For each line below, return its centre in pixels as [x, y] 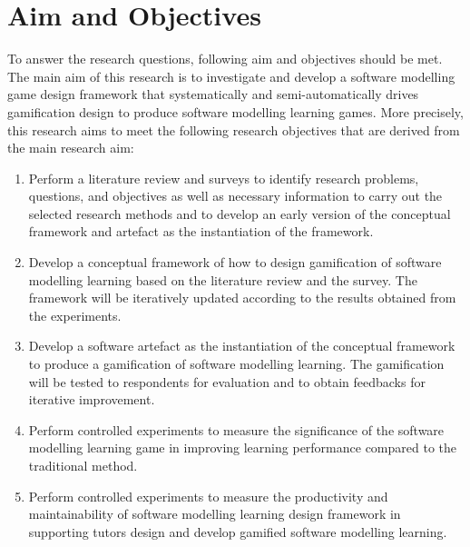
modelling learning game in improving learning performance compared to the [243, 448]
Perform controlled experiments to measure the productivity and [208, 496]
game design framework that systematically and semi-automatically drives [213, 94]
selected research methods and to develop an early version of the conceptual [240, 213]
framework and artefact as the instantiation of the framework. [201, 231]
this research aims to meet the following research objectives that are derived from [234, 129]
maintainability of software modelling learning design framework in [215, 514]
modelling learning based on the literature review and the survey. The [223, 279]
